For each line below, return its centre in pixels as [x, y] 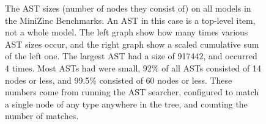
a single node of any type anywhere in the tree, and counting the [126, 104]
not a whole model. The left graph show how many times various [127, 32]
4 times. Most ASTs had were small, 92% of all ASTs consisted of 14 [133, 67]
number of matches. [42, 116]
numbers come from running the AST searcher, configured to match [132, 92]
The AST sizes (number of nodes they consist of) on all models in [128, 8]
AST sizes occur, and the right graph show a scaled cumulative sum [132, 44]
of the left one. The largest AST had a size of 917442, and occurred [131, 56]
